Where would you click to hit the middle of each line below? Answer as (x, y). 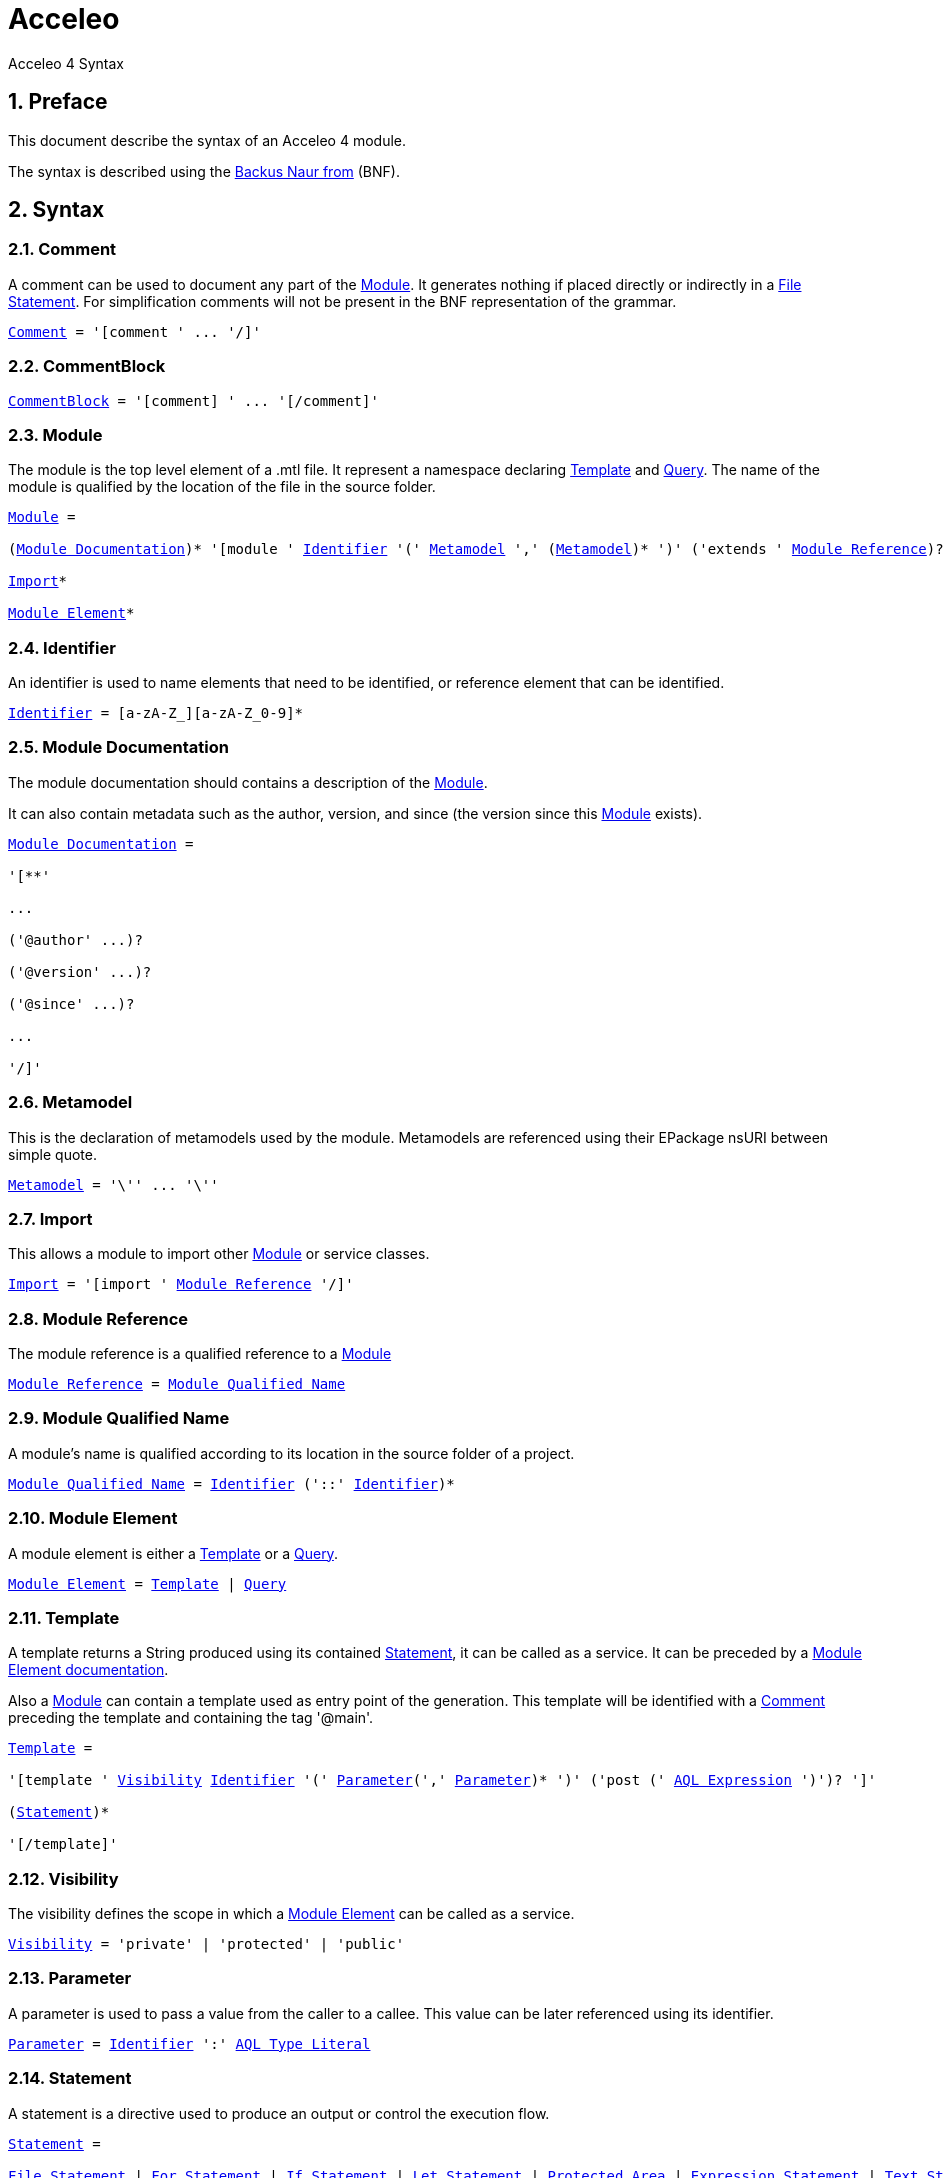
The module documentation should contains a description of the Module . (248, 782)
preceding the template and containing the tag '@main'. (191, 1718)
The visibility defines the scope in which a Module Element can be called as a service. (291, 1914)
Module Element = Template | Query (147, 1583)
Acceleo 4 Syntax (66, 63)
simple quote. (52, 1154)
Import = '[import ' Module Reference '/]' (181, 1284)
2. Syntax (56, 210)
